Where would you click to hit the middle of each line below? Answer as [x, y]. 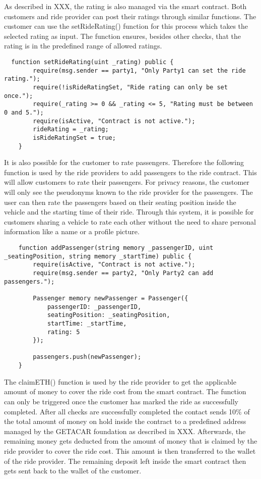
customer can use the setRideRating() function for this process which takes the [126, 26]
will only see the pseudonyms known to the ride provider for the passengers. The [128, 192]
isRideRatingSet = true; [74, 138]
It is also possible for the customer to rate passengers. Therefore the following [124, 162]
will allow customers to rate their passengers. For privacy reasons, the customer [127, 182]
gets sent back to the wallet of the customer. [73, 471]
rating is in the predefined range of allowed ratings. [83, 46]
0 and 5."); [24, 112]
